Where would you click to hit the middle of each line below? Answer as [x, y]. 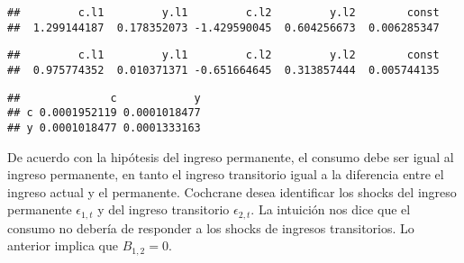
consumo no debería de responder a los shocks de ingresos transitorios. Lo [211, 227]
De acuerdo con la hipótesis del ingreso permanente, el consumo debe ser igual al [231, 156]
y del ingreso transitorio [164, 209]
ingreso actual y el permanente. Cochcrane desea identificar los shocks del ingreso [232, 191]
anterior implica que [63, 245]
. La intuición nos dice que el [331, 209]
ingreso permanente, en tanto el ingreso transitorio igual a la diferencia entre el [226, 174]
